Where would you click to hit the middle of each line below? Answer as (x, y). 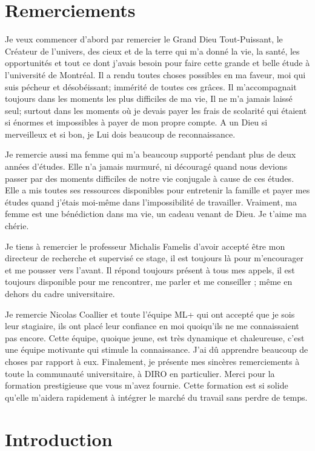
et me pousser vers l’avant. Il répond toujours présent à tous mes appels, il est (150, 269)
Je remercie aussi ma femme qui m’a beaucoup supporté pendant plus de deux (151, 154)
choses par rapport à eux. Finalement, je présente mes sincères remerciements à (152, 361)
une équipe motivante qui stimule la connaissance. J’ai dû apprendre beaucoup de (157, 349)
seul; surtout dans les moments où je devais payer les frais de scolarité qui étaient (156, 110)
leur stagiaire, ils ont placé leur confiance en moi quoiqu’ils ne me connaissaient (152, 326)
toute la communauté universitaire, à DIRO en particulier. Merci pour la (140, 373)
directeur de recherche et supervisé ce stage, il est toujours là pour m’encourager (154, 258)
